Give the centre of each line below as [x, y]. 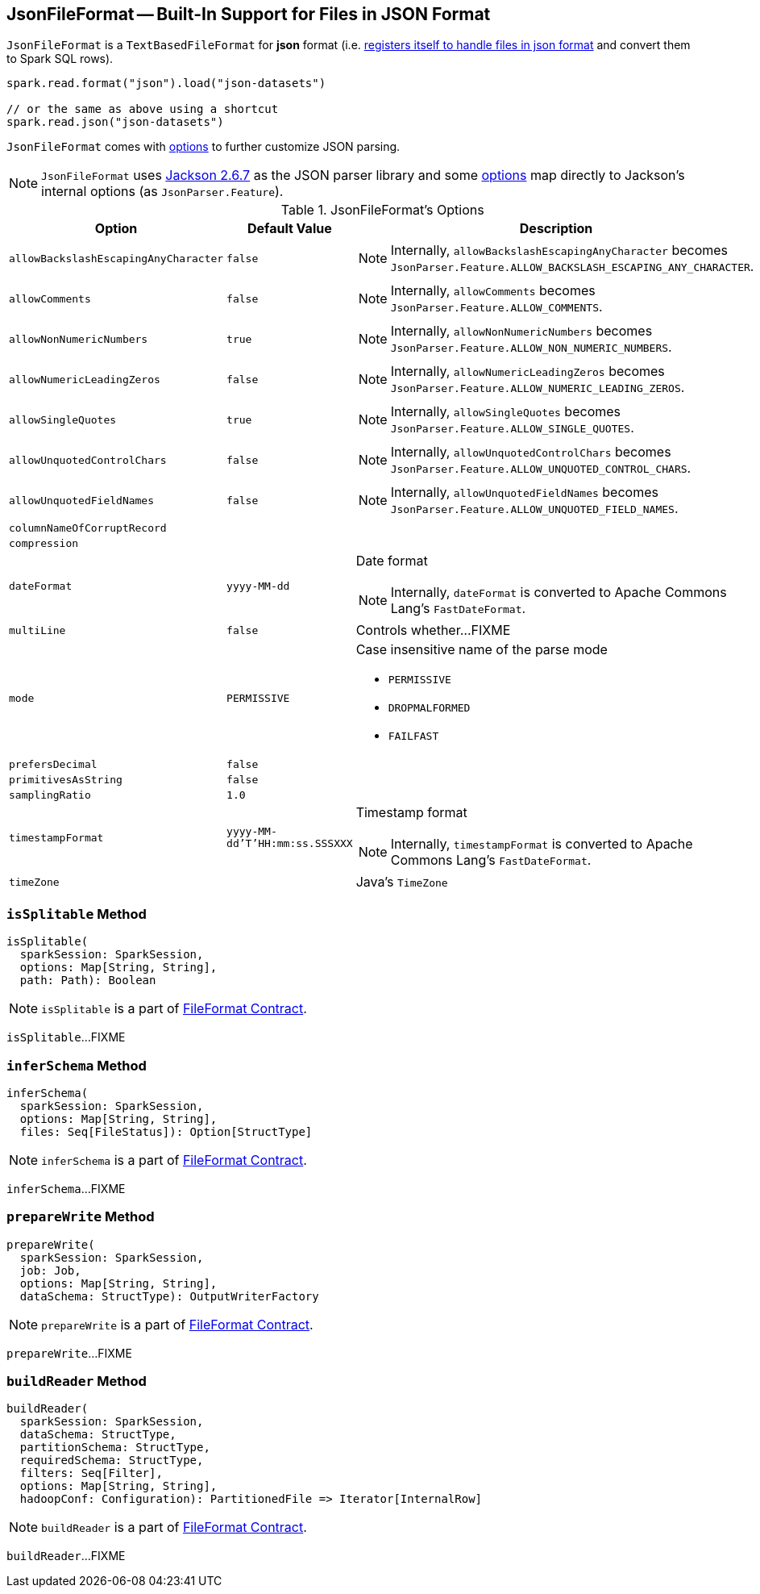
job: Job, [50, 1270]
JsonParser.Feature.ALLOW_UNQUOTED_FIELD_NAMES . [534, 509]
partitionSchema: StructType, [115, 1448]
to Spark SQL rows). [60, 59]
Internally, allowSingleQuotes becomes [506, 412]
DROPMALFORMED [429, 708]
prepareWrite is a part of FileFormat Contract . [177, 1324]
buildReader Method [77, 1381]
